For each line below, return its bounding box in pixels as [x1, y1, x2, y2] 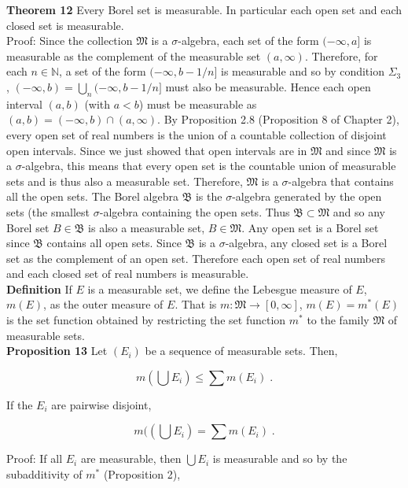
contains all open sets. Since [46, 235, 182, 251]
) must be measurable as [138, 95, 257, 112]
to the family [307, 312, 369, 328]
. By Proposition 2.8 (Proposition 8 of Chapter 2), [157, 111, 399, 128]
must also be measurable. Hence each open [165, 78, 371, 94]
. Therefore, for [304, 47, 378, 64]
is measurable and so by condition [221, 63, 384, 79]
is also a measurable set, [88, 219, 205, 235]
